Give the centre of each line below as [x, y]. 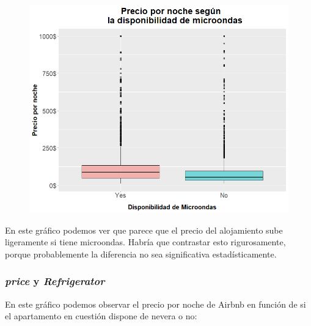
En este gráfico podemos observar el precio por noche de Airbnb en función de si [155, 304]
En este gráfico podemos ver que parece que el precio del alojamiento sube [144, 230]
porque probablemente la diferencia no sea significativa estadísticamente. [141, 254]
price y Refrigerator [55, 281]
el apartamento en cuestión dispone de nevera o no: [101, 316]
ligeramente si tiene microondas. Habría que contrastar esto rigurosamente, [145, 242]
